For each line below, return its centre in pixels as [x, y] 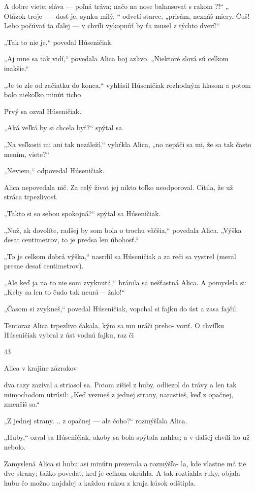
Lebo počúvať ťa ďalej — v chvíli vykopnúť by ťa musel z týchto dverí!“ [112, 25]
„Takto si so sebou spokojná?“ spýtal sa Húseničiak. [82, 213]
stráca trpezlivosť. [31, 197]
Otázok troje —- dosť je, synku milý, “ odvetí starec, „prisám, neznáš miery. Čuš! [127, 16]
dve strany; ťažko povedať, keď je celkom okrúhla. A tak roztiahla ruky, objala [122, 473]
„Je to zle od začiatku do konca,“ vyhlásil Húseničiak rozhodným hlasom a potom [127, 85]
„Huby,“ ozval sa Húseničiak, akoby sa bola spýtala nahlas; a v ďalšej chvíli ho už [127, 437]
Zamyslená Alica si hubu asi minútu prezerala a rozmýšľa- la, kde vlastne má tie [125, 463]
